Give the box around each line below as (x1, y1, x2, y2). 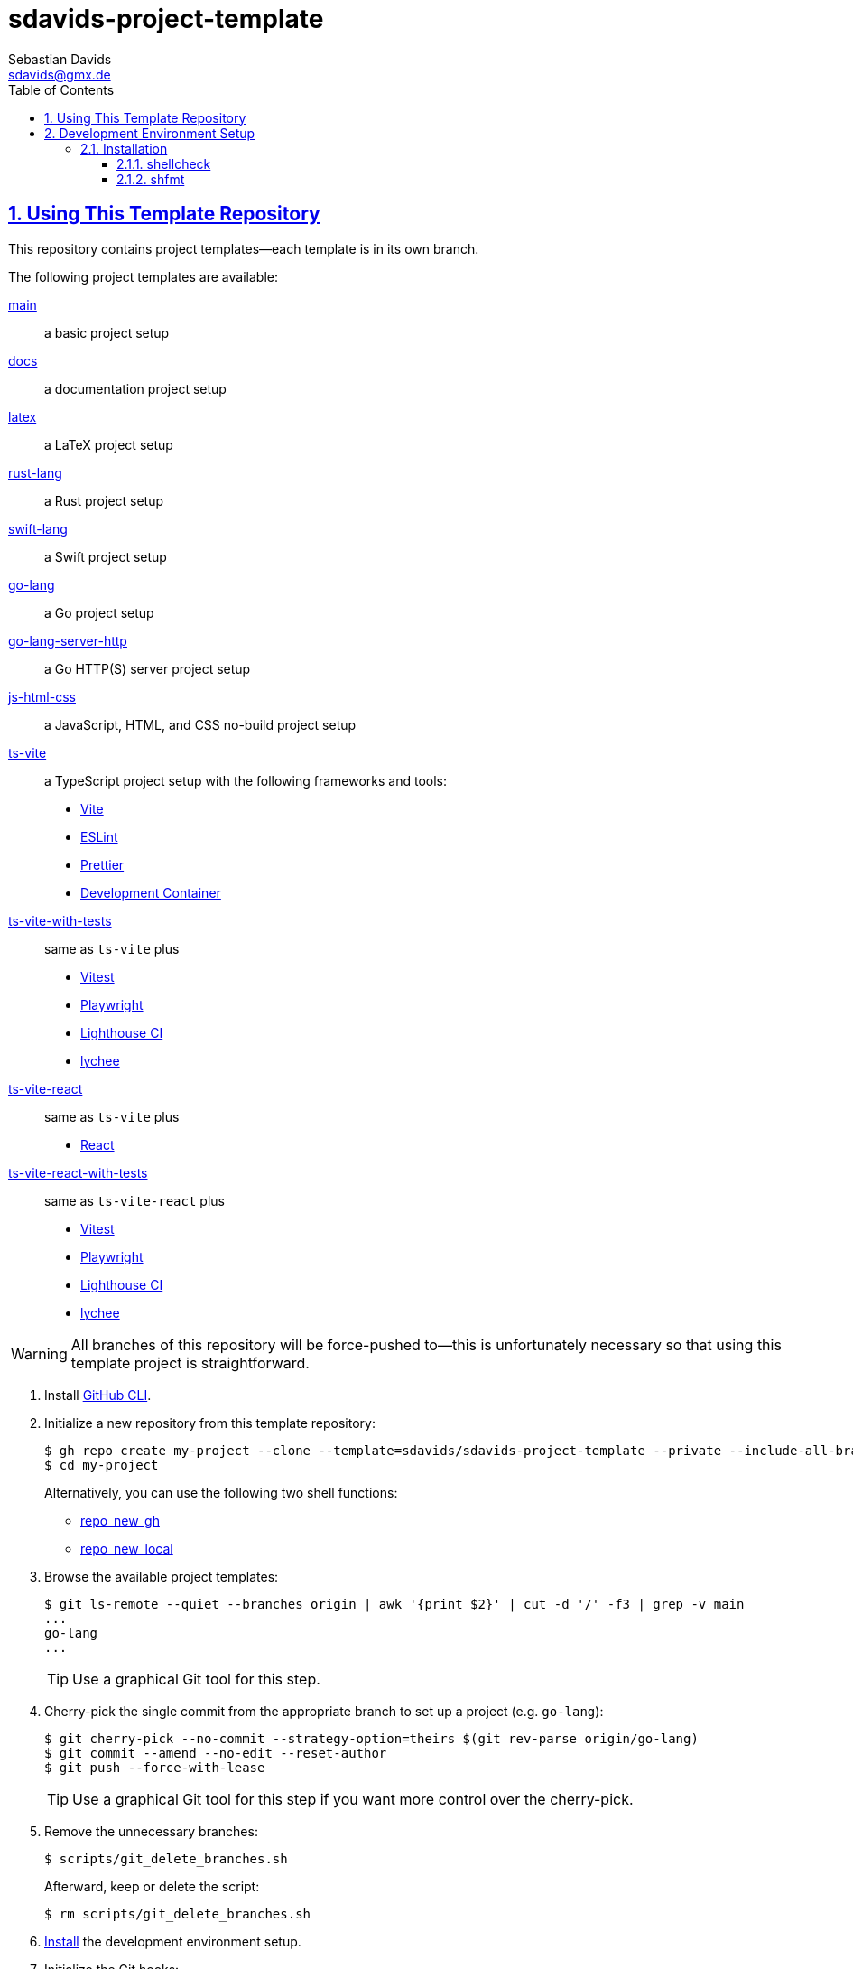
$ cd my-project (44, 1457, 159, 1472)
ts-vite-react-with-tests (8, 1164, 148, 1180)
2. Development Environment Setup (44, 125, 255, 141)
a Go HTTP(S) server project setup (44, 660, 251, 677)
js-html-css (8, 688, 76, 705)
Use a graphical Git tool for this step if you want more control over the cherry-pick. (72, 1789, 634, 1808)
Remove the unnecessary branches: (44, 1823, 258, 1839)
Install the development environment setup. (44, 1933, 301, 1949)
